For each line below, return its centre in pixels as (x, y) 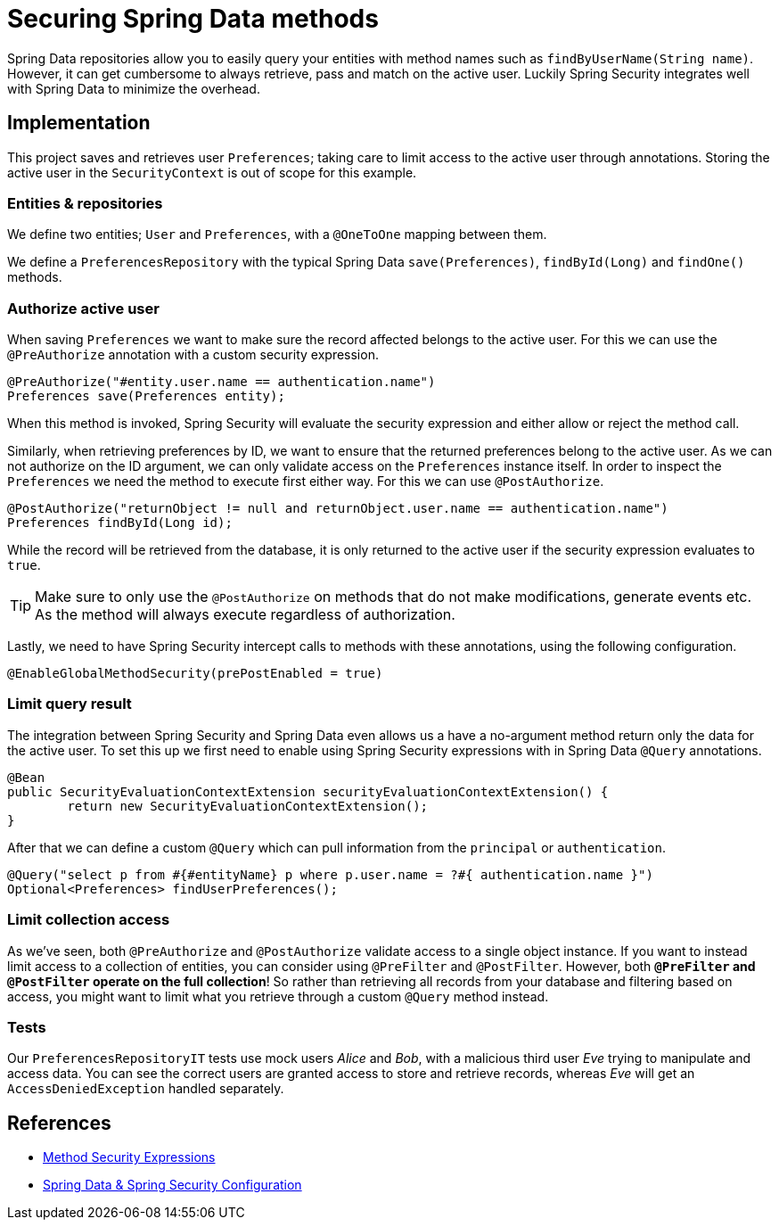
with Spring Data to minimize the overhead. (134, 88)
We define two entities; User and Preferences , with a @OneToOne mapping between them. (277, 235)
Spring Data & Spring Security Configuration (172, 1185)
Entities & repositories (85, 203)
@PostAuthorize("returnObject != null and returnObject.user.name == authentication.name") (338, 509)
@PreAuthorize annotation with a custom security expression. (193, 355)
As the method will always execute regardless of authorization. (245, 615)
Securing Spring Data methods (193, 19)
